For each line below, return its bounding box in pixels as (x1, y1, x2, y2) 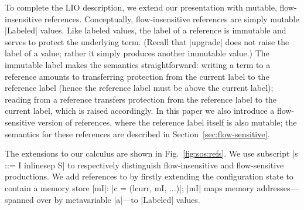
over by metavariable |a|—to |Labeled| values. (36, 193, 200, 205)
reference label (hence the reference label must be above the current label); (5, 82, 274, 94)
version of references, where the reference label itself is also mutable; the (37, 116, 297, 128)
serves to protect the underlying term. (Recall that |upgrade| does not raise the (5, 35, 289, 48)
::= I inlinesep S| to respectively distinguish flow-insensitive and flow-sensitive (5, 158, 284, 171)
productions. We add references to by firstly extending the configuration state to (5, 170, 293, 182)
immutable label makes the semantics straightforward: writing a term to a (5, 58, 271, 70)
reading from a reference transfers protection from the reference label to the (5, 93, 277, 105)
